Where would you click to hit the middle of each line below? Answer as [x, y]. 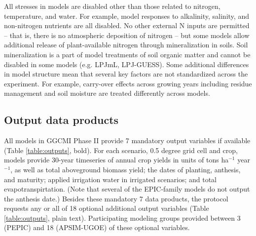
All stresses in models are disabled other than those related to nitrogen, [112, 6]
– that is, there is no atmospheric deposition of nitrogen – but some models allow [127, 35]
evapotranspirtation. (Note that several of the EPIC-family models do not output [127, 189]
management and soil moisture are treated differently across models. [107, 93]
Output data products [61, 120]
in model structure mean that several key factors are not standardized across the [126, 74]
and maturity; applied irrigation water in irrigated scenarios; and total [110, 179]
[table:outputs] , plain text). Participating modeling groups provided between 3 [122, 217]
